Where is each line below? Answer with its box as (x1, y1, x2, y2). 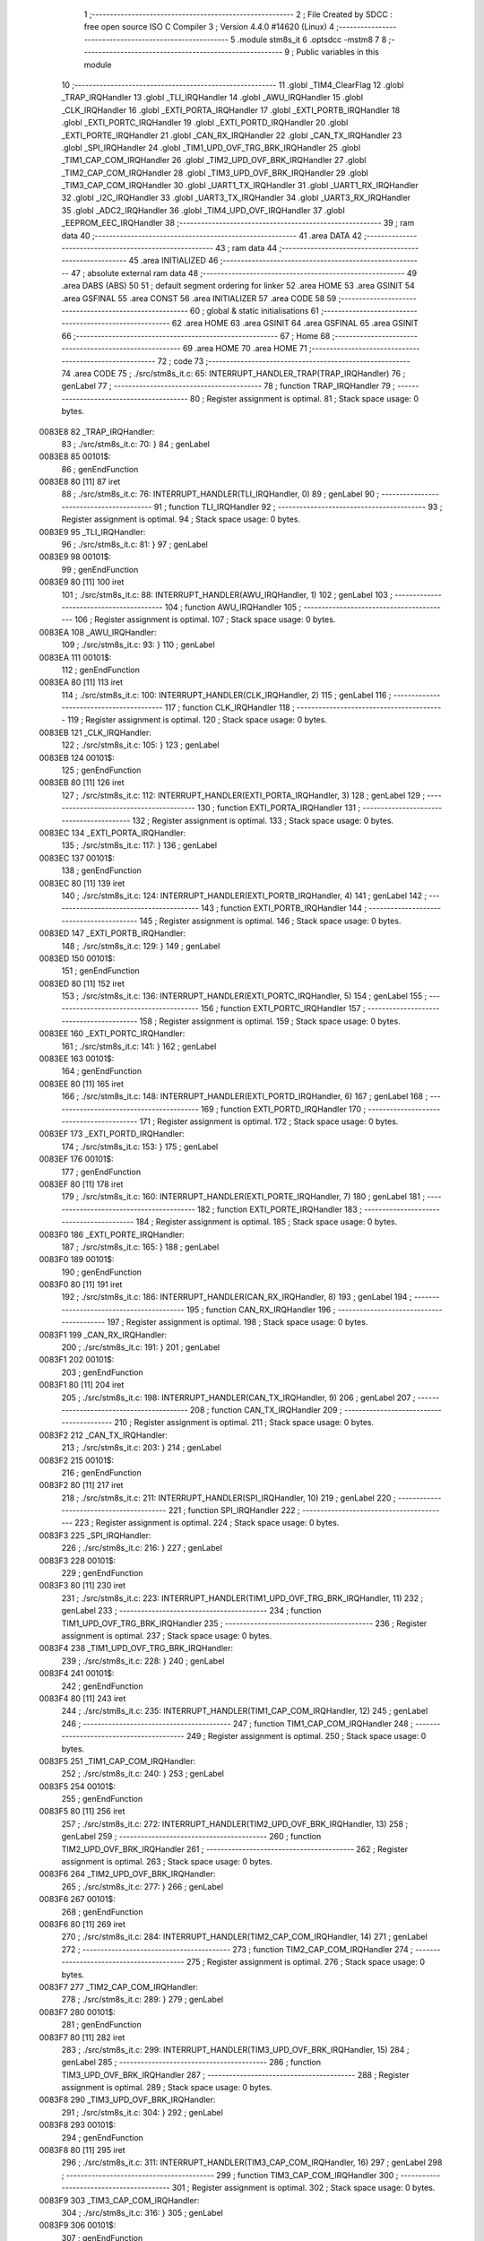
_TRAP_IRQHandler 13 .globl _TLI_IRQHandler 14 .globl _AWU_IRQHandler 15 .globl (61, 92, 363, 103)
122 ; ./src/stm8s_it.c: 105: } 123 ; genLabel (61, 740, 220, 750)
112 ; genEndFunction (61, 664, 141, 675)
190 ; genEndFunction (61, 1267, 143, 1277)
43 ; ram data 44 (215, 243, 278, 254)
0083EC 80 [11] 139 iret (39, 878, 125, 888)
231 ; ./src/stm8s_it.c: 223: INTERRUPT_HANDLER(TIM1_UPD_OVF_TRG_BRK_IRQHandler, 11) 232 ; (61, 1592, 424, 1604)
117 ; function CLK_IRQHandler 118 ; (164, 702, 295, 713)
